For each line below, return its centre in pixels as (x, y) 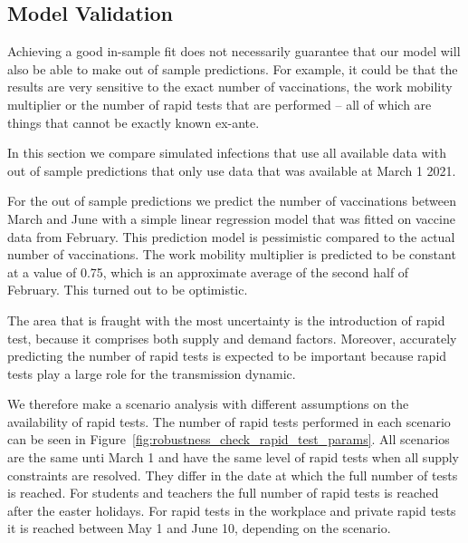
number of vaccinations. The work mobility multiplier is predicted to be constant (232, 254)
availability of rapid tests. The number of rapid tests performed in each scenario (229, 421)
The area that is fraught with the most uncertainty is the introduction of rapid (226, 320)
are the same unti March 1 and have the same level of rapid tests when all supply (234, 457)
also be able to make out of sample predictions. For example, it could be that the (233, 68)
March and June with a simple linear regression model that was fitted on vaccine (231, 218)
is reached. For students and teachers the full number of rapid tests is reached (223, 493)
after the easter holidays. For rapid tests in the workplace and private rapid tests (232, 510)
